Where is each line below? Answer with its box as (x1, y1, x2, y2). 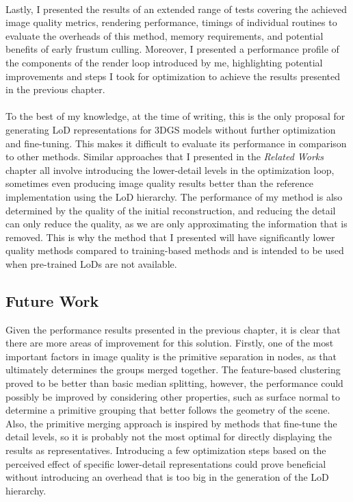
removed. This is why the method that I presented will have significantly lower (5, 229, 335, 244)
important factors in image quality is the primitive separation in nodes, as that (5, 349, 337, 363)
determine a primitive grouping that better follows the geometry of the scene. (5, 403, 330, 417)
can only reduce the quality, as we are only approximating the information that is (5, 216, 348, 231)
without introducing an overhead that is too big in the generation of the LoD (5, 470, 329, 484)
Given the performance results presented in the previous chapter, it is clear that (5, 322, 341, 336)
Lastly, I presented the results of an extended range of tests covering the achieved (5, 1, 347, 16)
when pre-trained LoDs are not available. (5, 256, 177, 271)
